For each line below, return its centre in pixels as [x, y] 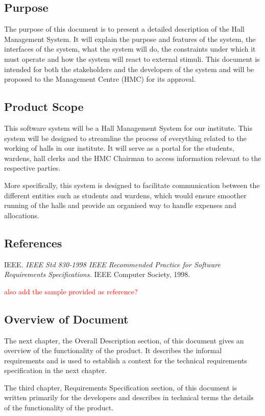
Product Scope [44, 107]
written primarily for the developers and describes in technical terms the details [129, 397]
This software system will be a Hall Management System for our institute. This [128, 128]
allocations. [22, 215]
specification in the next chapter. [56, 370]
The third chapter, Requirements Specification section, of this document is [121, 387]
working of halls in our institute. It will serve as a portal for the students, [119, 148]
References [33, 242]
